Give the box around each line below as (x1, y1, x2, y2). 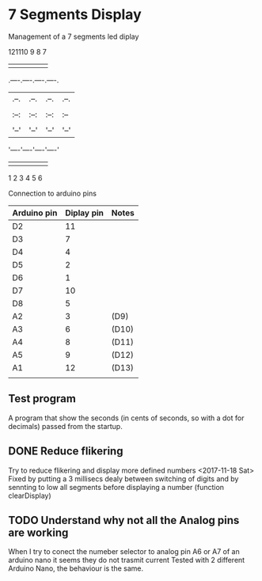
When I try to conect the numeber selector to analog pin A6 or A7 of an (8, 547, 240, 556)
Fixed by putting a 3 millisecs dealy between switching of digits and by (8, 473, 239, 484)
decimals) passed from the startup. (8, 421, 123, 431)
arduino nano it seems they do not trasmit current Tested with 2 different (8, 556, 245, 565)
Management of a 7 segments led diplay (8, 32, 139, 41)
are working (8, 526, 69, 539)
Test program (8, 392, 77, 405)
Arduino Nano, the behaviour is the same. (8, 564, 144, 573)
